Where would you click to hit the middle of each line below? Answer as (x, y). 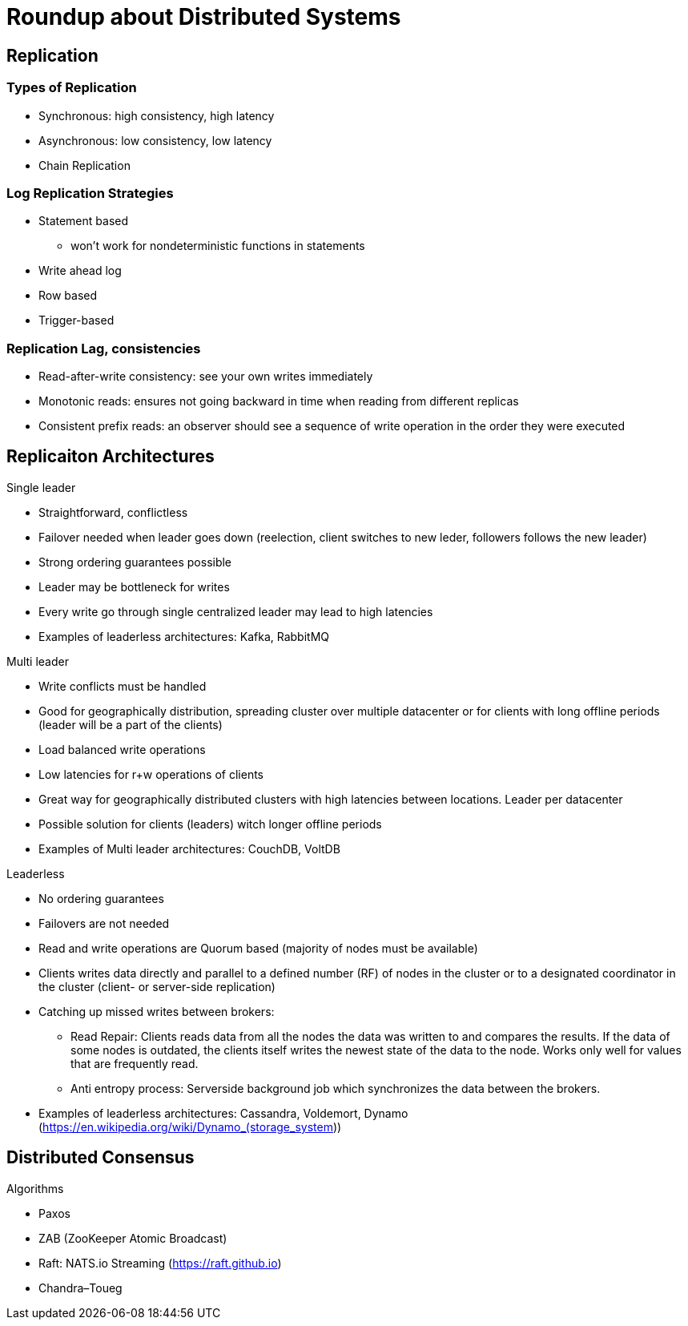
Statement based (84, 221)
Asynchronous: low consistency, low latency (155, 140)
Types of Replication (72, 88)
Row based (68, 296)
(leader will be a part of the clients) (131, 724)
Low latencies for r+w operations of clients (151, 774)
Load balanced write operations (122, 749)
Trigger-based (76, 320)
